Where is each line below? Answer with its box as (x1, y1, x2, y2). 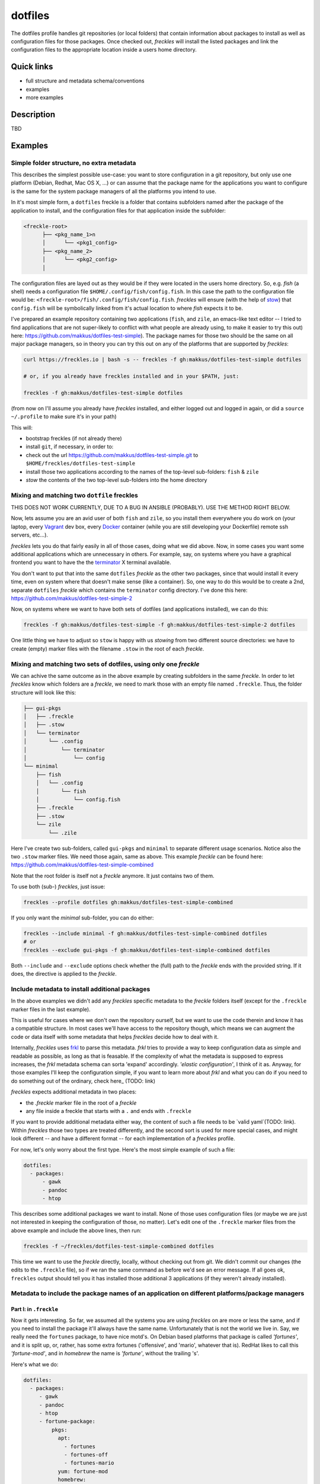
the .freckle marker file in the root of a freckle (25, 1099, 137, 1106)
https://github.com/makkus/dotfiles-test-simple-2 (11, 595, 133, 602)
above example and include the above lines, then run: (11, 1226, 142, 1234)
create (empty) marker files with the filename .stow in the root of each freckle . (11, 645, 204, 652)
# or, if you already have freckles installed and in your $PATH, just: (23, 373, 239, 380)
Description (11, 109, 56, 119)
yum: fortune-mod (57, 1468, 108, 1475)
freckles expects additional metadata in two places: (11, 1088, 137, 1095)
